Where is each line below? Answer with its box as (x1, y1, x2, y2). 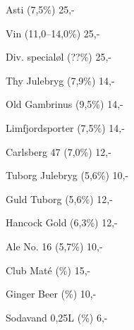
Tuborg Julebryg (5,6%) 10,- (6, 168, 129, 183)
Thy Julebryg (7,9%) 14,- (6, 73, 115, 87)
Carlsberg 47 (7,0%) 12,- (6, 144, 111, 159)
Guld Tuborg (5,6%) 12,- (6, 191, 113, 206)
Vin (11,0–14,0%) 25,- (6, 25, 100, 40)
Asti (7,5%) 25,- (6, 2, 75, 16)
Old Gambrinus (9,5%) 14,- (6, 97, 123, 111)
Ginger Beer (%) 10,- (6, 286, 97, 301)
